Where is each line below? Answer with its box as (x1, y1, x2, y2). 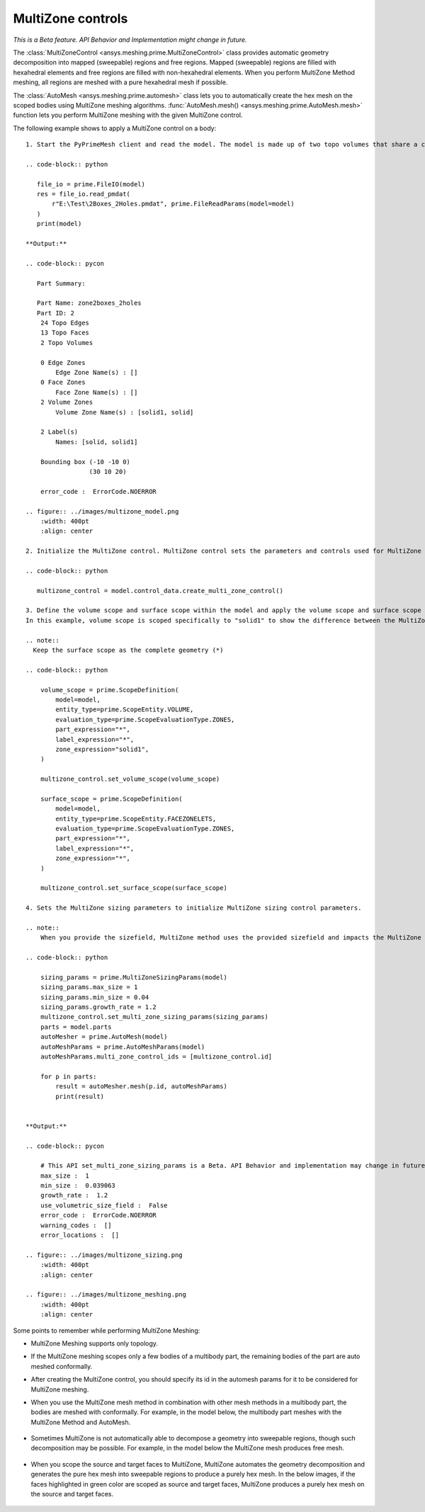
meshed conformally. (30, 1362, 93, 1370)
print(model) (36, 220, 82, 228)
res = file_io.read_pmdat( (36, 190, 131, 198)
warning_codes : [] (40, 1221, 112, 1229)
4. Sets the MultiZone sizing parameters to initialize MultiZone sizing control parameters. (25, 904, 362, 912)
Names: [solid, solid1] (55, 438, 138, 446)
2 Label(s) (40, 428, 79, 436)
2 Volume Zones (40, 398, 93, 407)
